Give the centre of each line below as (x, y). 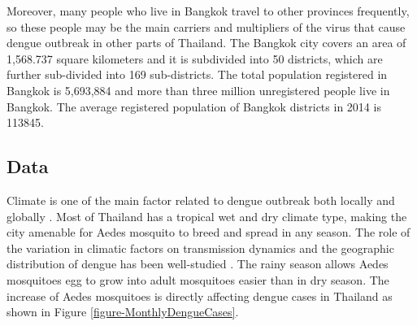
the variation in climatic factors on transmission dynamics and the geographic (200, 248)
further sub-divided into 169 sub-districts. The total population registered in (197, 74)
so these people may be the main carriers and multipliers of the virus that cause (206, 26)
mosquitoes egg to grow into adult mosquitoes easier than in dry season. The (198, 279)
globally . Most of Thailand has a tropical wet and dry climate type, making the (207, 216)
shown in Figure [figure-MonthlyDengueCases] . (123, 312)
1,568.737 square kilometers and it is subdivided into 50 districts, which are (195, 58)
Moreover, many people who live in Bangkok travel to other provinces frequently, (208, 11)
